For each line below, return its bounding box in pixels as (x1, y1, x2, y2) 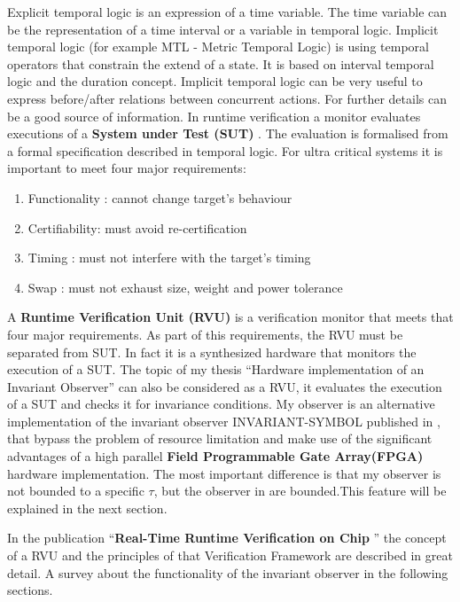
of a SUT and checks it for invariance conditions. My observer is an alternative (7, 395, 435, 413)
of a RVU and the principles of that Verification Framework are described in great (7, 546, 453, 565)
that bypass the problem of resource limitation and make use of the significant (7, 429, 433, 448)
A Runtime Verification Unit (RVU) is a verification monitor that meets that (7, 308, 454, 326)
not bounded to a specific (7, 481, 144, 500)
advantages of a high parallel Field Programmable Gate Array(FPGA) (7, 447, 424, 465)
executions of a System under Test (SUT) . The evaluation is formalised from (7, 124, 448, 143)
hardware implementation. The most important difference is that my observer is (7, 464, 441, 482)
